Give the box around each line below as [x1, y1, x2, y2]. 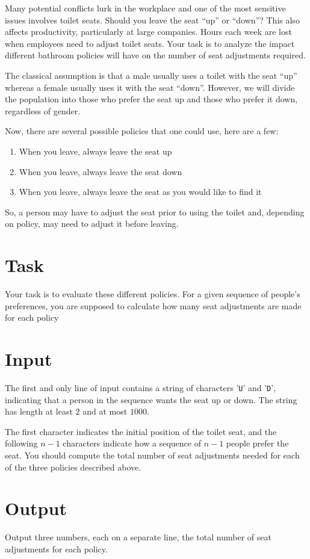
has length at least [5, 405, 73, 418]
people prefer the [226, 437, 289, 449]
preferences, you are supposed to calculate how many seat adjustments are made [5, 299, 302, 312]
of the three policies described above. [5, 460, 141, 473]
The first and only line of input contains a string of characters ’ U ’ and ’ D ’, [5, 381, 276, 394]
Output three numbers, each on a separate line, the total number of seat [5, 531, 271, 543]
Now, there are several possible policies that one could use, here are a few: [5, 125, 279, 137]
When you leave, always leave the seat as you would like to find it [19, 185, 262, 198]
